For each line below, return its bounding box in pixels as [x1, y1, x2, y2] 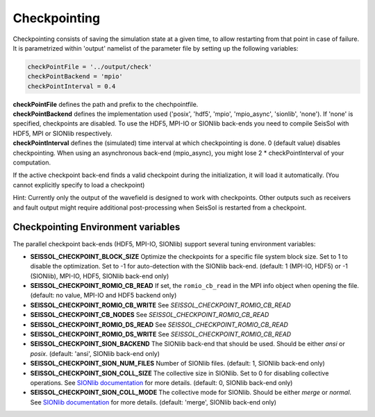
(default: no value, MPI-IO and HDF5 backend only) [30, 291, 177, 300]
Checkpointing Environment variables [12, 221, 181, 233]
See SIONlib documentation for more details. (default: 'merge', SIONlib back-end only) [30, 398, 277, 406]
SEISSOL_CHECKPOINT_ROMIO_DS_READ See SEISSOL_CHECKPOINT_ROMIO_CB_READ [30, 320, 288, 329]
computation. [12, 158, 51, 167]
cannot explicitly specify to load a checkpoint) [12, 180, 145, 189]
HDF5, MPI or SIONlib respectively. [12, 129, 112, 137]
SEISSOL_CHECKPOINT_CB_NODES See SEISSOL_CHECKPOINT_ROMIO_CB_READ [30, 311, 269, 319]
